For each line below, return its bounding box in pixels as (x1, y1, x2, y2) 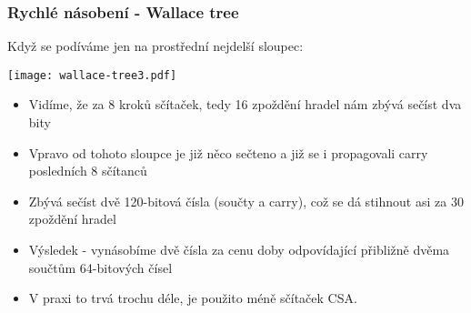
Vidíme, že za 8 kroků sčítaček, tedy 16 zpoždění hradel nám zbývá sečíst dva (28, 95, 462, 114)
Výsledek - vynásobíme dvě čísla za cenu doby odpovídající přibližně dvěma (28, 240, 450, 259)
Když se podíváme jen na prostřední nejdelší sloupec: (7, 36, 304, 56)
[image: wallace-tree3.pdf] (7, 68, 177, 82)
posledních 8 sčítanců (28, 161, 147, 180)
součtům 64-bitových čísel (28, 257, 173, 277)
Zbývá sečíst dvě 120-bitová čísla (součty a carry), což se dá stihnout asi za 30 (28, 191, 464, 210)
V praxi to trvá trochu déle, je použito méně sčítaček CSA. (28, 288, 357, 308)
